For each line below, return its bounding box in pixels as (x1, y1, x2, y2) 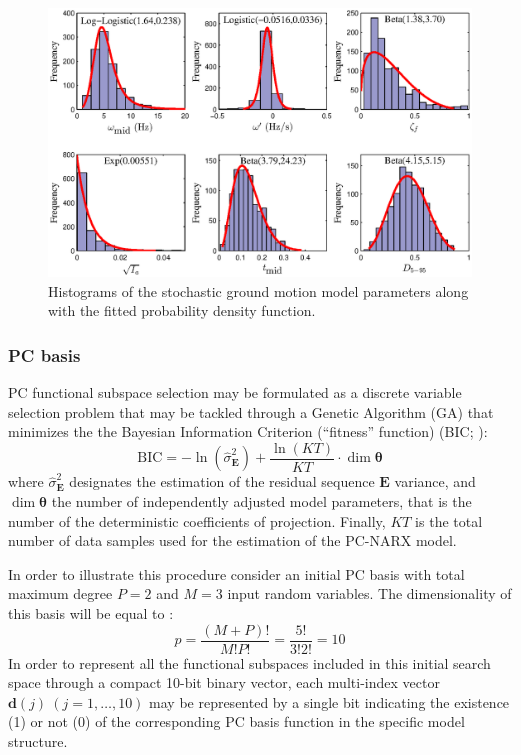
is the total (415, 510, 483, 531)
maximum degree (8, 583, 113, 604)
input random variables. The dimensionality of (227, 583, 512, 604)
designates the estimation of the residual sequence (69, 471, 375, 492)
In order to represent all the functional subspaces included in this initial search (8, 652, 491, 673)
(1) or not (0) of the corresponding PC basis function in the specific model (8, 711, 465, 732)
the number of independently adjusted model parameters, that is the (51, 490, 472, 511)
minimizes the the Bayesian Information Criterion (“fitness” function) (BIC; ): (8, 421, 488, 442)
